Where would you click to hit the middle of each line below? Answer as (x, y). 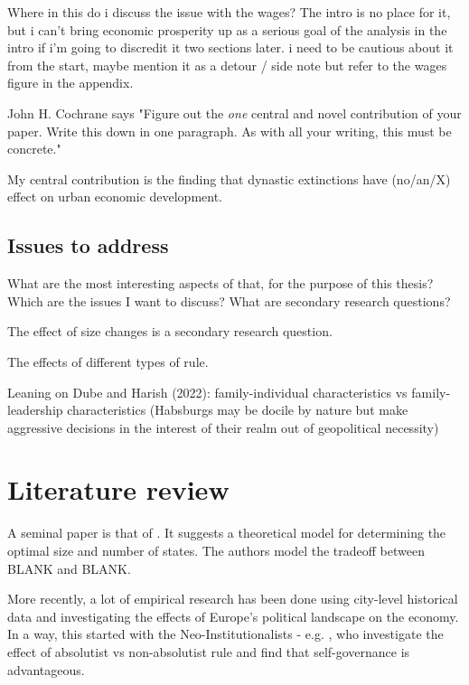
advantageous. (46, 669)
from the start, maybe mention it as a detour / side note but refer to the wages (227, 65)
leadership (35, 410)
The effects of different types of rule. (108, 361)
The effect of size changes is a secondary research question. (170, 331)
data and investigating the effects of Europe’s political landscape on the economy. (233, 616)
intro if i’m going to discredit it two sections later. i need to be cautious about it (230, 47)
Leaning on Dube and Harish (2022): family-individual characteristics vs (207, 392)
